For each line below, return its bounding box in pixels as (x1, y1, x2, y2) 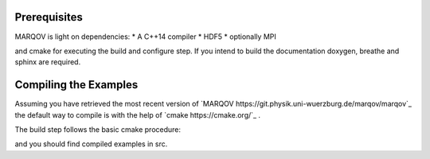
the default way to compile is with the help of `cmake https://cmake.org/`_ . (14, 110, 261, 119)
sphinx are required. (14, 57, 81, 67)
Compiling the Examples (14, 78, 139, 91)
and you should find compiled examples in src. (14, 139, 168, 149)
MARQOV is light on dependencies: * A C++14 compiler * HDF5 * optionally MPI (14, 32, 276, 41)
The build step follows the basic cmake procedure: (14, 124, 182, 134)
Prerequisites (14, 10, 83, 24)
